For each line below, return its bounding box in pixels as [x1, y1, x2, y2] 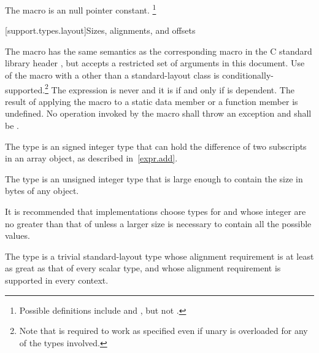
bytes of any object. [5, 184, 79, 197]
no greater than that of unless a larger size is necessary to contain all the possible [5, 217, 312, 230]
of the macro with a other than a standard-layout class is [5, 69, 220, 82]
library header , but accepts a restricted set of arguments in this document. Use [5, 56, 305, 69]
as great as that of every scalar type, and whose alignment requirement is [5, 262, 281, 274]
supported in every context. [5, 274, 109, 286]
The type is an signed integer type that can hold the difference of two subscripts [5, 139, 307, 152]
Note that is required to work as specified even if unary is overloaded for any [19, 324, 308, 337]
